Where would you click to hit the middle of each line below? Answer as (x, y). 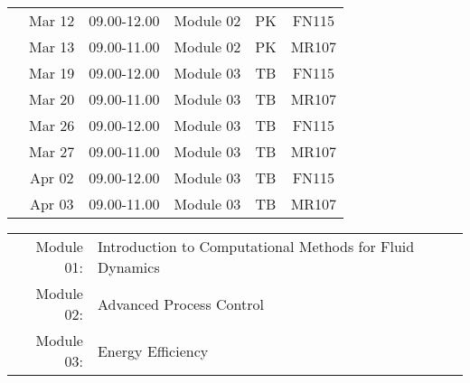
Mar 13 (52, 47)
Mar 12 (52, 20)
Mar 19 (52, 73)
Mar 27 (52, 151)
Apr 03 (52, 204)
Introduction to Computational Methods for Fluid (256, 246)
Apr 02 (52, 177)
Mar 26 (52, 125)
